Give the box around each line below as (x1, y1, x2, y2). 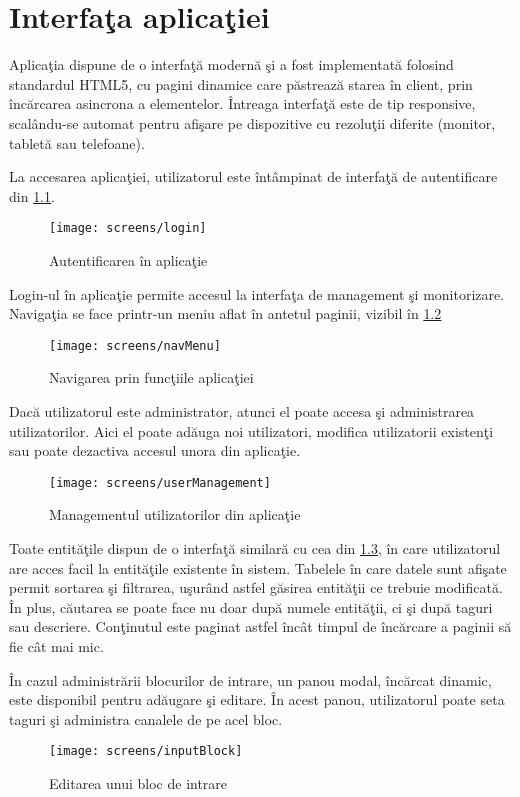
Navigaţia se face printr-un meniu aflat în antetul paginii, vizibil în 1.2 (9, 303, 442, 324)
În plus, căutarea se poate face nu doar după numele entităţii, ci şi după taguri (9, 596, 493, 617)
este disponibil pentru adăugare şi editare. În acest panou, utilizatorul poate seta (9, 689, 505, 710)
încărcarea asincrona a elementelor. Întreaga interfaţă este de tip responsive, (9, 93, 476, 114)
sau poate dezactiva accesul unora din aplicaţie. (9, 440, 301, 461)
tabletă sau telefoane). (9, 132, 145, 153)
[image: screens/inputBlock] (49, 744, 243, 759)
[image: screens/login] (49, 221, 207, 236)
